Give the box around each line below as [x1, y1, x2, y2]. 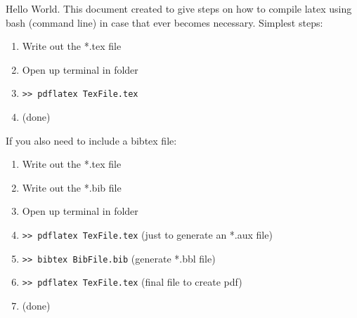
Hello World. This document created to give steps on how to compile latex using [6, 1, 352, 15]
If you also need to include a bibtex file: [6, 133, 177, 147]
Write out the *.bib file [22, 180, 122, 194]
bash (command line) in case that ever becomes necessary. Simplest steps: [6, 15, 323, 29]
